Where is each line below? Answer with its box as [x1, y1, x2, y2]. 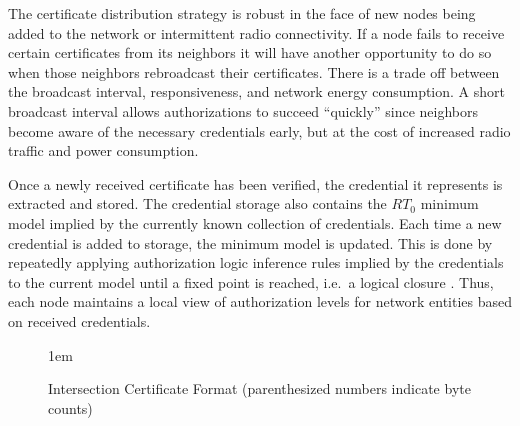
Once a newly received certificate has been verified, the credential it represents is [8, 173, 503, 194]
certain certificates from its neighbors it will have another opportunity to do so [8, 42, 492, 63]
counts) [48, 397, 93, 418]
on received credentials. [8, 310, 151, 331]
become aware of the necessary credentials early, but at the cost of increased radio [8, 120, 511, 141]
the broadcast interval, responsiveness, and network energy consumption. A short [8, 81, 505, 102]
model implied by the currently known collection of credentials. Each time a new [8, 212, 502, 233]
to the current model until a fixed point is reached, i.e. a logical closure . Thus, [8, 271, 494, 292]
